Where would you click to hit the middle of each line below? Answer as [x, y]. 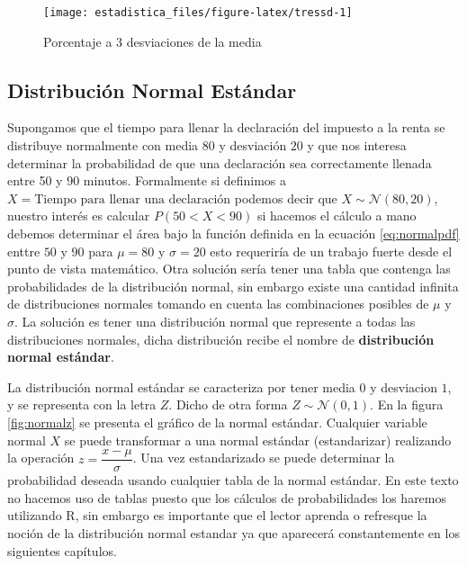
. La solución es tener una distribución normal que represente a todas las [215, 321]
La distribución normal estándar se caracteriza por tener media [181, 386]
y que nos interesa [357, 145]
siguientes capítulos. [62, 550]
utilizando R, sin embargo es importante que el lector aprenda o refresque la [217, 515]
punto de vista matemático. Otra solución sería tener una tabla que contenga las [229, 269]
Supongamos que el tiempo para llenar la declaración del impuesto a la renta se [226, 127]
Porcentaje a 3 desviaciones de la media [153, 41]
